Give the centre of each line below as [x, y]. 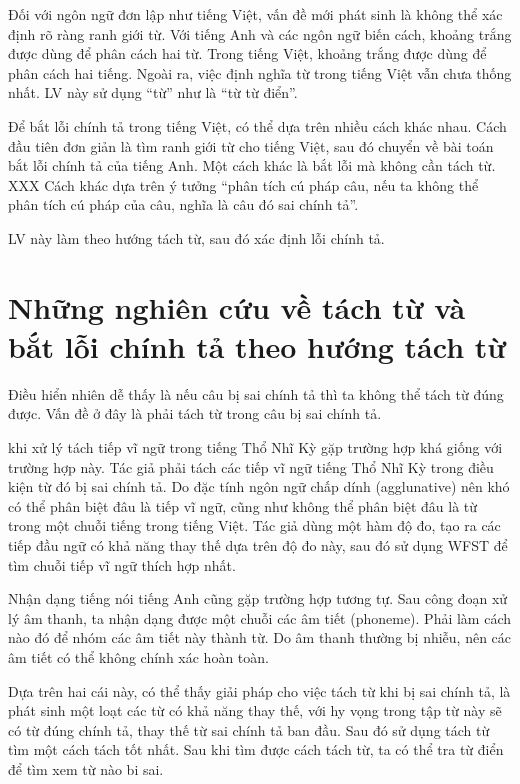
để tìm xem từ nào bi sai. [86, 768]
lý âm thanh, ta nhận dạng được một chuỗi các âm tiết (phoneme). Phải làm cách [260, 617]
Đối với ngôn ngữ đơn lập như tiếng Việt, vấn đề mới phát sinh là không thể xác [255, 14]
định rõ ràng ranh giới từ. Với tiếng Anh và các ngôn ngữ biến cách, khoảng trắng [260, 33]
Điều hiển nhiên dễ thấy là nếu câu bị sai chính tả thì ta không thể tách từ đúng [256, 393]
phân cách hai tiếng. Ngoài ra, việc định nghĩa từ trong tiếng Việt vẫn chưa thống [260, 72]
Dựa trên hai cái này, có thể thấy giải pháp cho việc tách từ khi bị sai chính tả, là [259, 690]
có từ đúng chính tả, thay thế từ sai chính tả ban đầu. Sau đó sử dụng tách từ [249, 729]
